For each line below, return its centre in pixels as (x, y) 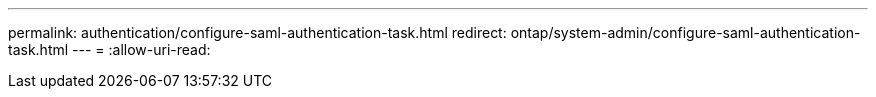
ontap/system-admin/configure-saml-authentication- (685, 32)
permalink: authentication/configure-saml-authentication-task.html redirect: (257, 32)
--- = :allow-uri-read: (141, 49)
